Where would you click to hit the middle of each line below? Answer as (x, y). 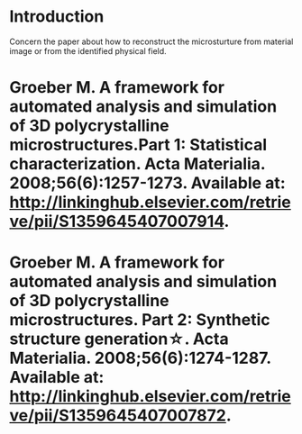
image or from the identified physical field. (88, 50)
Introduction (57, 17)
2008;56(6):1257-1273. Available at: (147, 183)
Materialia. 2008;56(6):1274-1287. (140, 358)
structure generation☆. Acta (119, 339)
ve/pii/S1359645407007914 (117, 222)
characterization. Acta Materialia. (137, 164)
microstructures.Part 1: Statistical (138, 145)
